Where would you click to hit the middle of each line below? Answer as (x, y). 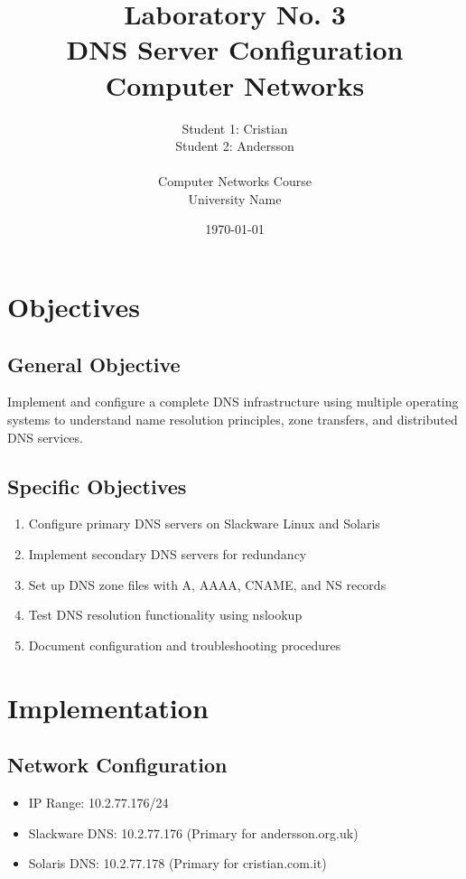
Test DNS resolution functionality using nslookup (165, 615)
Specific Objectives (97, 486)
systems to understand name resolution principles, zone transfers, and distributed (233, 420)
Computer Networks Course (235, 181)
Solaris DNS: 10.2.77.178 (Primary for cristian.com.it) (177, 863)
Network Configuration (117, 765)
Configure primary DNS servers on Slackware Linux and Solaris (204, 524)
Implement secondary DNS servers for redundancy (168, 554)
